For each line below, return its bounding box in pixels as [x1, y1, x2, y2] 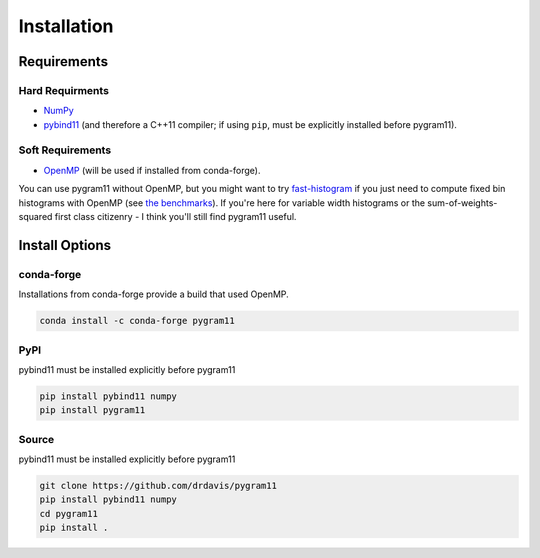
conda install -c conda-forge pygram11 [39, 315, 235, 327]
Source [18, 432, 55, 446]
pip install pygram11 [39, 405, 146, 416]
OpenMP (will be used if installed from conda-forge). [43, 164, 261, 176]
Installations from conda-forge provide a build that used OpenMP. [18, 288, 289, 300]
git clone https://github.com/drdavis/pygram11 [39, 480, 277, 491]
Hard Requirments [18, 83, 110, 97]
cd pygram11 [39, 508, 99, 519]
